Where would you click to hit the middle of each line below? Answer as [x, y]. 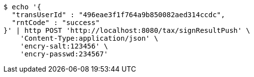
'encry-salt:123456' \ [64, 46]
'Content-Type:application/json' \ [89, 38]
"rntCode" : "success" [56, 23]
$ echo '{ [22, 7]
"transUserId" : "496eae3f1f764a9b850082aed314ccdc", [118, 15]
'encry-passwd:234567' [64, 54]
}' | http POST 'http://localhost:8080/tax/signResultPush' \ [127, 30]
